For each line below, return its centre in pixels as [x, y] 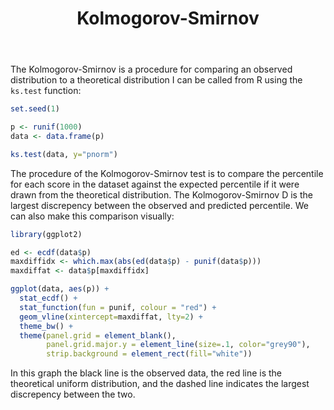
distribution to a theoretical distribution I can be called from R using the [156, 80]
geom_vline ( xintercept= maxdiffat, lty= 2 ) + [111, 317]
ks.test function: [46, 91]
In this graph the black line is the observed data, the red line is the [146, 373]
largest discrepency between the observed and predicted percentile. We [159, 205]
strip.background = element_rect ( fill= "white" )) [149, 354]
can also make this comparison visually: [92, 216]
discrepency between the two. [73, 394]
